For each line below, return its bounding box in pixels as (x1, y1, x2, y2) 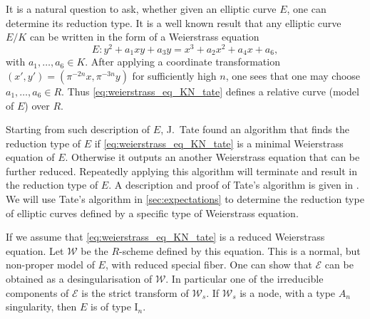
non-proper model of (6, 257, 95, 272)
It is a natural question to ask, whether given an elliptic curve (6, 1, 277, 16)
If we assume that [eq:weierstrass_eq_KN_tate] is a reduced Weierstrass (6, 229, 325, 244)
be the (81, 243, 108, 258)
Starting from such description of (6, 122, 150, 137)
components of (6, 285, 69, 300)
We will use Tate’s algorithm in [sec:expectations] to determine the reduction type (6, 192, 364, 206)
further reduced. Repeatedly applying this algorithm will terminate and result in (6, 163, 357, 178)
